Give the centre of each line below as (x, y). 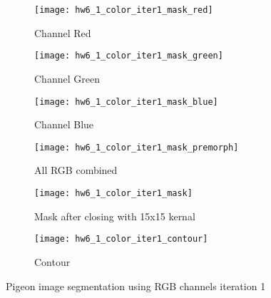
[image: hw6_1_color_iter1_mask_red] (124, 10)
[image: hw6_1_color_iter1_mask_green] (129, 56)
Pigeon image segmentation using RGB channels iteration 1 (136, 286)
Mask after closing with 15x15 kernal (115, 216)
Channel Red (63, 32)
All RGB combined (76, 170)
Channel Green (67, 78)
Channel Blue (64, 124)
